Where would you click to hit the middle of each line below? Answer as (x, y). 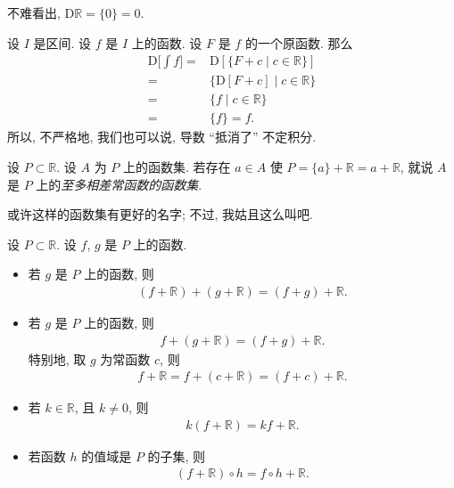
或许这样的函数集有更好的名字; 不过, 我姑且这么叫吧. (160, 214)
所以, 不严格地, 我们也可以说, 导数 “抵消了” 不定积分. (162, 137)
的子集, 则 (177, 455)
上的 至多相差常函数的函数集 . (119, 184)
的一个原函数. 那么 (299, 42)
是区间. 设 (62, 42)
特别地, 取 (57, 358)
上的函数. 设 (167, 42)
